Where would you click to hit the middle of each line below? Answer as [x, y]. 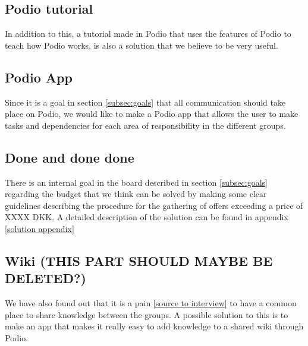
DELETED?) [45, 278]
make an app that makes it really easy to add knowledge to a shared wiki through [154, 326]
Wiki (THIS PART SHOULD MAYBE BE [139, 260]
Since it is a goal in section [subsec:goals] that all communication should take [145, 102]
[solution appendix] [40, 228]
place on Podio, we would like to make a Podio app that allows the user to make [152, 114]
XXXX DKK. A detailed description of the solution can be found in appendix [147, 217]
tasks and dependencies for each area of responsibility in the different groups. [145, 125]
